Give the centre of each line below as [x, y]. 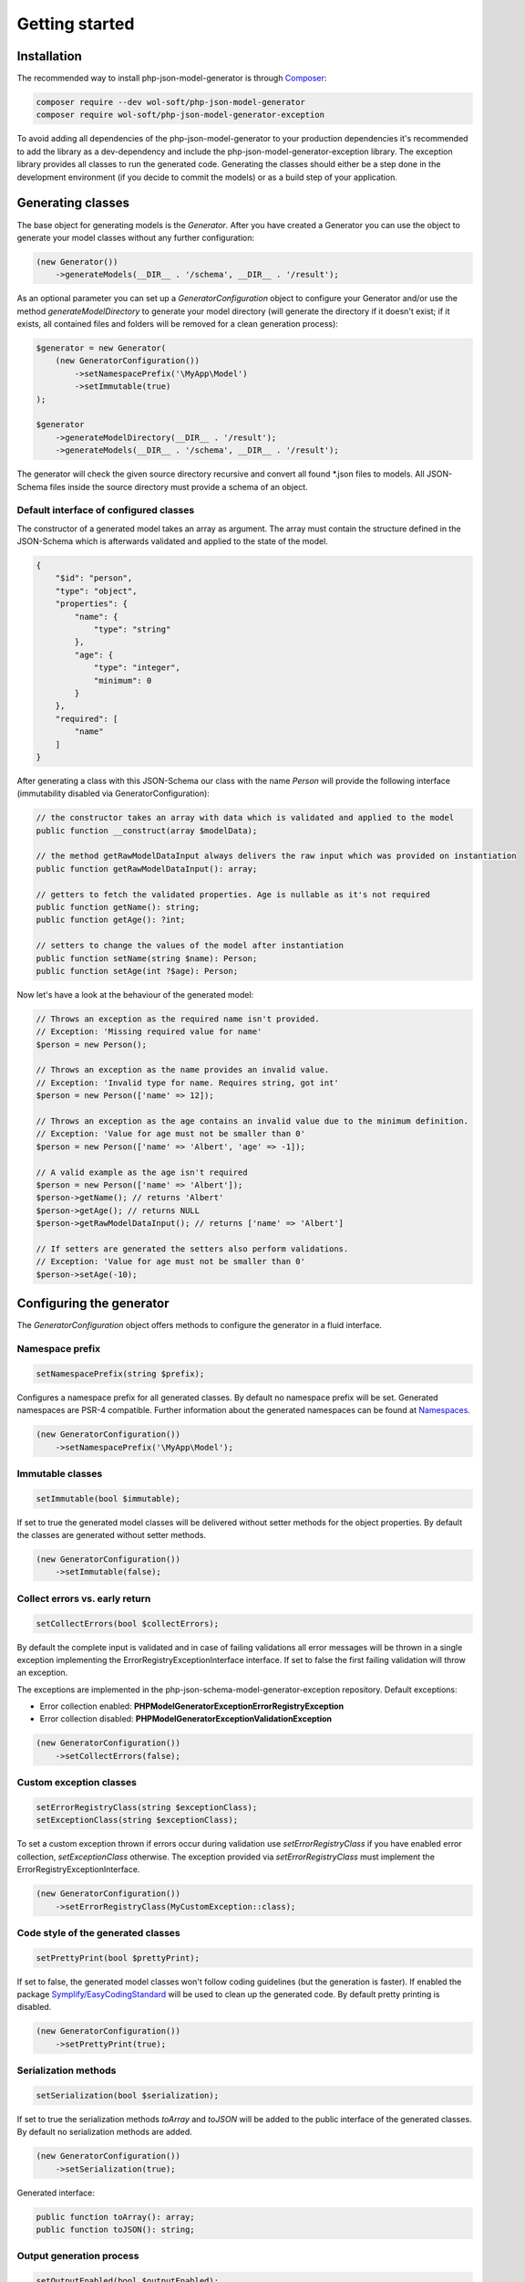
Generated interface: [56, 2193]
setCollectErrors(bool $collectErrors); [127, 1623]
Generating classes [73, 203]
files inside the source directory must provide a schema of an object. [179, 487]
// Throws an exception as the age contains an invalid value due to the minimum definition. [252, 1121]
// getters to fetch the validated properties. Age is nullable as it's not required [233, 894]
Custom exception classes [77, 1783]
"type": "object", [96, 591]
